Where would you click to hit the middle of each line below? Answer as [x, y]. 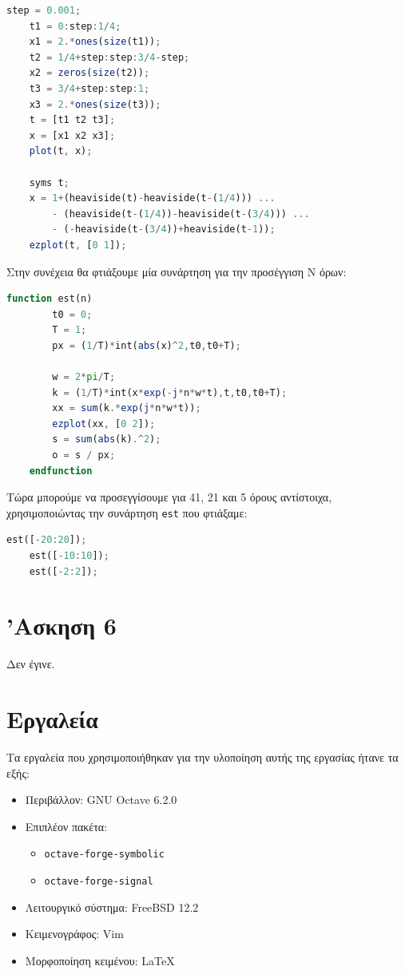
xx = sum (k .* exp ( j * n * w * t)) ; [127, 408]
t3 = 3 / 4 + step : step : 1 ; [89, 88]
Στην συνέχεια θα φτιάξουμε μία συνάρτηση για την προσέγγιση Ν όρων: [177, 271]
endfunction [61, 471]
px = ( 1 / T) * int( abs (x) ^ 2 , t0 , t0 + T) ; [147, 345]
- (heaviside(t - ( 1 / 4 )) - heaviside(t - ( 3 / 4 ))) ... [181, 214]
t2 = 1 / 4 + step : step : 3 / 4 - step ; [109, 57]
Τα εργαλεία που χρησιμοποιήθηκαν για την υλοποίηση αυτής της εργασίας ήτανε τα [202, 757]
